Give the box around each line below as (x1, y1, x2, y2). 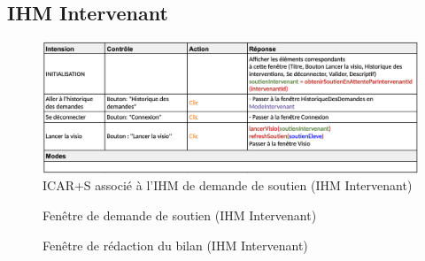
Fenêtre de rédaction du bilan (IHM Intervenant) (42, 235, 308, 254)
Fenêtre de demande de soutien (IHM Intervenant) (42, 206, 317, 225)
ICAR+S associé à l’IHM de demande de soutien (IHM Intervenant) (42, 176, 413, 195)
